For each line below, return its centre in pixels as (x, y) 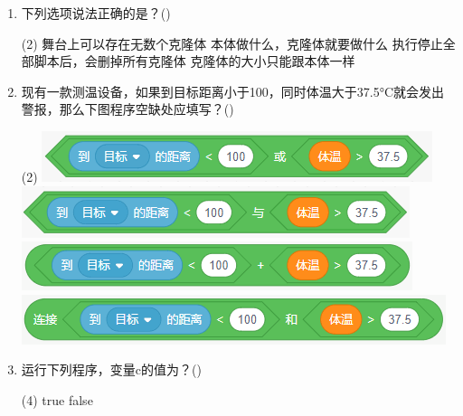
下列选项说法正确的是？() (96, 13)
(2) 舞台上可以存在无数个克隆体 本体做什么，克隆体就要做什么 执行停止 (232, 43)
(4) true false (57, 399)
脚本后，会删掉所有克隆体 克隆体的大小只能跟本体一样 (194, 61)
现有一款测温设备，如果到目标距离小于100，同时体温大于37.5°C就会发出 (233, 91)
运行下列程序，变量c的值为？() (111, 369)
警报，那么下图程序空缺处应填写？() (128, 109)
